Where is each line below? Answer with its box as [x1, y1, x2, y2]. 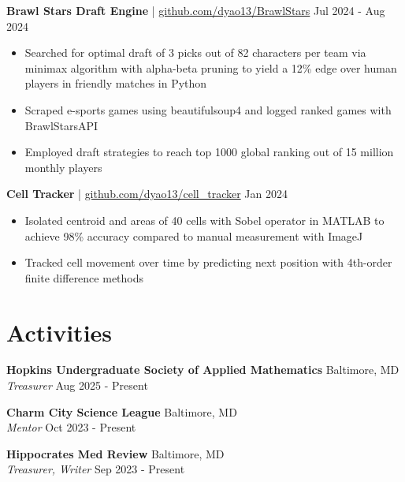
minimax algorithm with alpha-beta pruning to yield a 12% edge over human [24, 59, 397, 76]
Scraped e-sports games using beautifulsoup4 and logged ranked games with [24, 101, 392, 118]
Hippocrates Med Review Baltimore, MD [6, 445, 225, 461]
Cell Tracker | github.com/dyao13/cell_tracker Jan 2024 [6, 185, 288, 202]
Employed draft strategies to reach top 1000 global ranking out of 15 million [24, 144, 394, 160]
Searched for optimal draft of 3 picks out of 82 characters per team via [24, 44, 366, 61]
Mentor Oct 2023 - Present [6, 419, 136, 435]
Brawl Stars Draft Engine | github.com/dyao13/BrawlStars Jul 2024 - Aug [6, 2, 385, 18]
